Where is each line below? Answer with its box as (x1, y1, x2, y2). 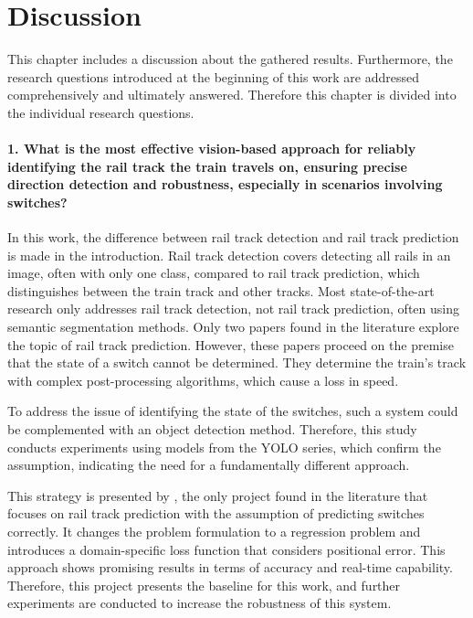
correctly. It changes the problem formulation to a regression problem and (7, 521, 421, 540)
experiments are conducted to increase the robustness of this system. (7, 593, 392, 613)
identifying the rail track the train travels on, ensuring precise (7, 156, 407, 176)
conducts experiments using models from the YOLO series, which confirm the (7, 437, 441, 456)
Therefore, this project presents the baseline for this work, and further (7, 575, 401, 594)
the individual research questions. (7, 102, 194, 122)
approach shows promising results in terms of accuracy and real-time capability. (7, 558, 453, 577)
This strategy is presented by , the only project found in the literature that (7, 485, 428, 505)
